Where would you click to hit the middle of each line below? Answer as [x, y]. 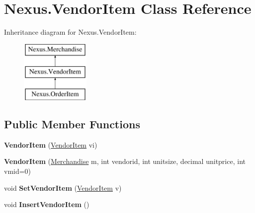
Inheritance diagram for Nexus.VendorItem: [70, 32]
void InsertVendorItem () [47, 204]
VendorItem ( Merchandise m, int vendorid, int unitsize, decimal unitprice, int [125, 161]
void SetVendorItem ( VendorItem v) [63, 187]
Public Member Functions [72, 124]
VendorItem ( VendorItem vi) [51, 144]
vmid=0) [18, 171]
